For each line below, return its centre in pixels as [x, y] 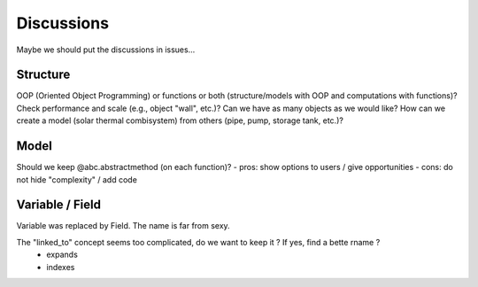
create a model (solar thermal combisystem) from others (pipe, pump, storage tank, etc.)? [180, 120]
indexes [61, 267]
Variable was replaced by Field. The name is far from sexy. [123, 226]
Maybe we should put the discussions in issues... [106, 50]
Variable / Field [59, 205]
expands [62, 255]
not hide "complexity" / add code [77, 179]
